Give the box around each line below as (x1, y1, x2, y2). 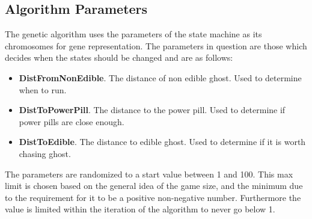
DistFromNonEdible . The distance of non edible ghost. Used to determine (19, 71, 302, 84)
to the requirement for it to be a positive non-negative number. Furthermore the (5, 191, 301, 203)
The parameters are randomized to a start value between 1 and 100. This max (5, 167, 293, 180)
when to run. (19, 83, 67, 96)
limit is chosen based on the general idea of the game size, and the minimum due (5, 179, 303, 192)
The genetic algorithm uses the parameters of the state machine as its (5, 28, 262, 40)
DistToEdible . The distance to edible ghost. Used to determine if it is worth (19, 135, 306, 148)
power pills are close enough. (19, 115, 124, 128)
